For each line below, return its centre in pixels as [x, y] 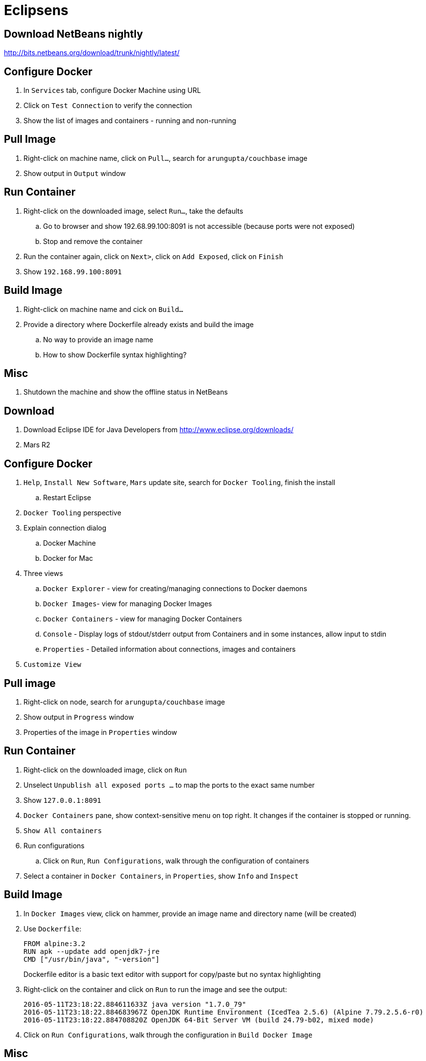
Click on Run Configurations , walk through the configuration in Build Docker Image [168, 1035]
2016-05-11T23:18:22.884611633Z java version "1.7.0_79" [135, 1004]
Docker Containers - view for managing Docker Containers [143, 619]
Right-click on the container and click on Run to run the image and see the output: [155, 989]
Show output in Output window [75, 173]
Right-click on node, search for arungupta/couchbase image [124, 702]
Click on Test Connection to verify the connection [108, 106]
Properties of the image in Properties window [100, 732]
